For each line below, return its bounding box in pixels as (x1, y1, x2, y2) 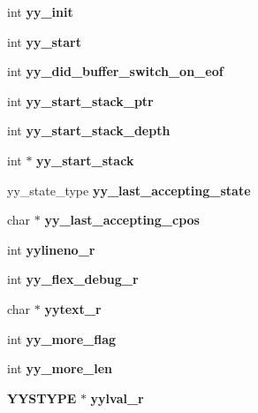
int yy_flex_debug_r (7, 270, 139, 288)
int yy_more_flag (7, 329, 117, 348)
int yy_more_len (7, 359, 112, 378)
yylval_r (90, 388, 144, 407)
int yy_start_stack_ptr (7, 91, 154, 110)
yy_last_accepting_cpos (44, 210, 200, 229)
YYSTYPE (7, 388, 77, 407)
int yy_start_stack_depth (7, 121, 171, 140)
